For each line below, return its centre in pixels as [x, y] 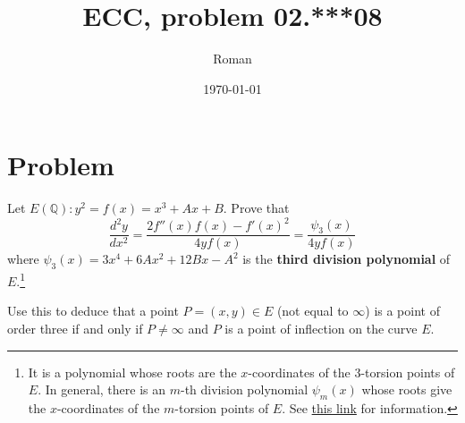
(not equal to [313, 311]
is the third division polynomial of [347, 259]
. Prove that [256, 208]
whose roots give [407, 389]
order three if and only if [75, 329]
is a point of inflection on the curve [321, 329]
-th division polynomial [244, 389]
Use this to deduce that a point [93, 311]
